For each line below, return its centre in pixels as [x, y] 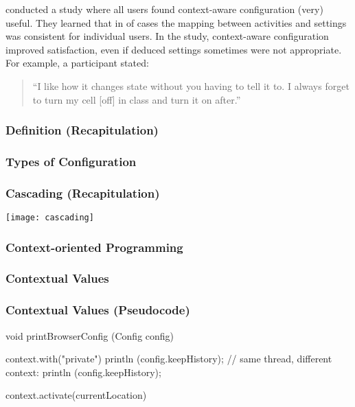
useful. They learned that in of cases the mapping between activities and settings [176, 22]
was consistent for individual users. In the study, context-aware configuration [167, 36]
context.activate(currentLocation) [76, 395]
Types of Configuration [71, 161]
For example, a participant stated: [77, 63]
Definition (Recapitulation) [82, 130]
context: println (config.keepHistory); [83, 372]
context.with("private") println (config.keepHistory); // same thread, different [169, 359]
